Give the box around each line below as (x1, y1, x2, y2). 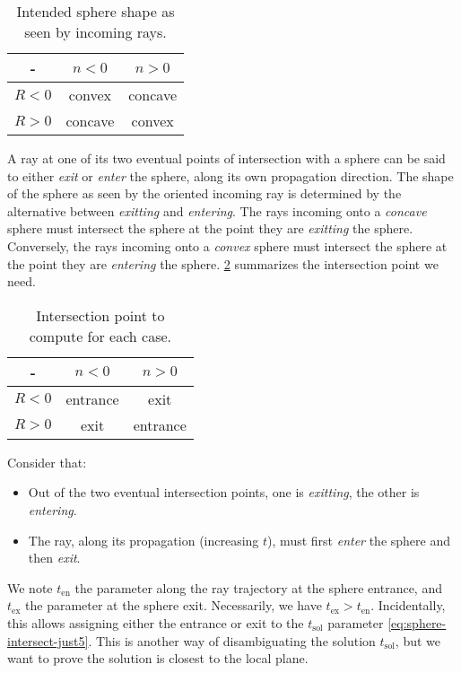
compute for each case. (29, 325, 172, 346)
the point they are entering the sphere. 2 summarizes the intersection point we (7, 254, 439, 273)
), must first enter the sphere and (267, 530, 451, 549)
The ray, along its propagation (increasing (28, 530, 259, 549)
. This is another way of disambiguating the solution (88, 631, 376, 650)
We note (7, 578, 53, 597)
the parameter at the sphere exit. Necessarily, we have (25, 596, 322, 615)
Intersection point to (36, 304, 165, 326)
